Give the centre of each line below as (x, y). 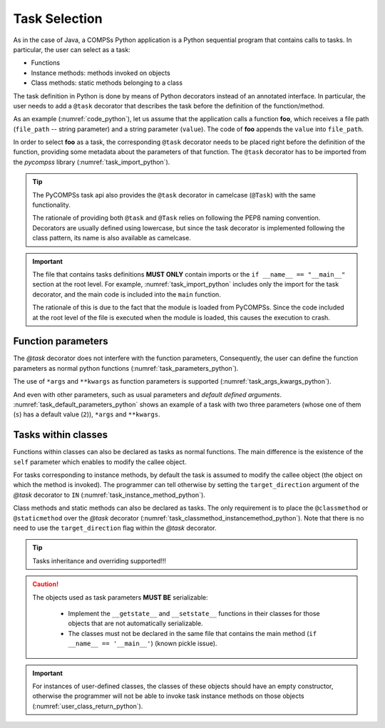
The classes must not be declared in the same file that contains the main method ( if (192, 633)
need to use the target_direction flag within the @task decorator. (115, 528)
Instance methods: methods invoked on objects (101, 73)
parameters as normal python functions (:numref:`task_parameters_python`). (126, 368)
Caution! (46, 584)
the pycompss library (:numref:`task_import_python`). (92, 162)
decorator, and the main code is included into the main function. (127, 294)
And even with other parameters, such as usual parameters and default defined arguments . (147, 394)
